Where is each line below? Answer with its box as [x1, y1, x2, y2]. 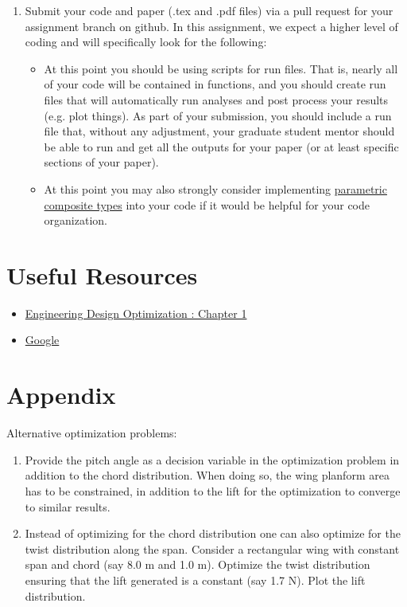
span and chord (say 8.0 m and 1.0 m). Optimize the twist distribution [25, 556, 370, 573]
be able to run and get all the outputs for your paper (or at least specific [44, 138, 399, 155]
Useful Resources [6, 258, 198, 291]
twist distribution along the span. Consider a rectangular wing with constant [25, 540, 400, 557]
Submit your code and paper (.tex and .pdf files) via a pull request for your [25, 2, 393, 18]
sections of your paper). [44, 154, 159, 170]
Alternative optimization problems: [6, 425, 177, 441]
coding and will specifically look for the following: [25, 33, 267, 50]
